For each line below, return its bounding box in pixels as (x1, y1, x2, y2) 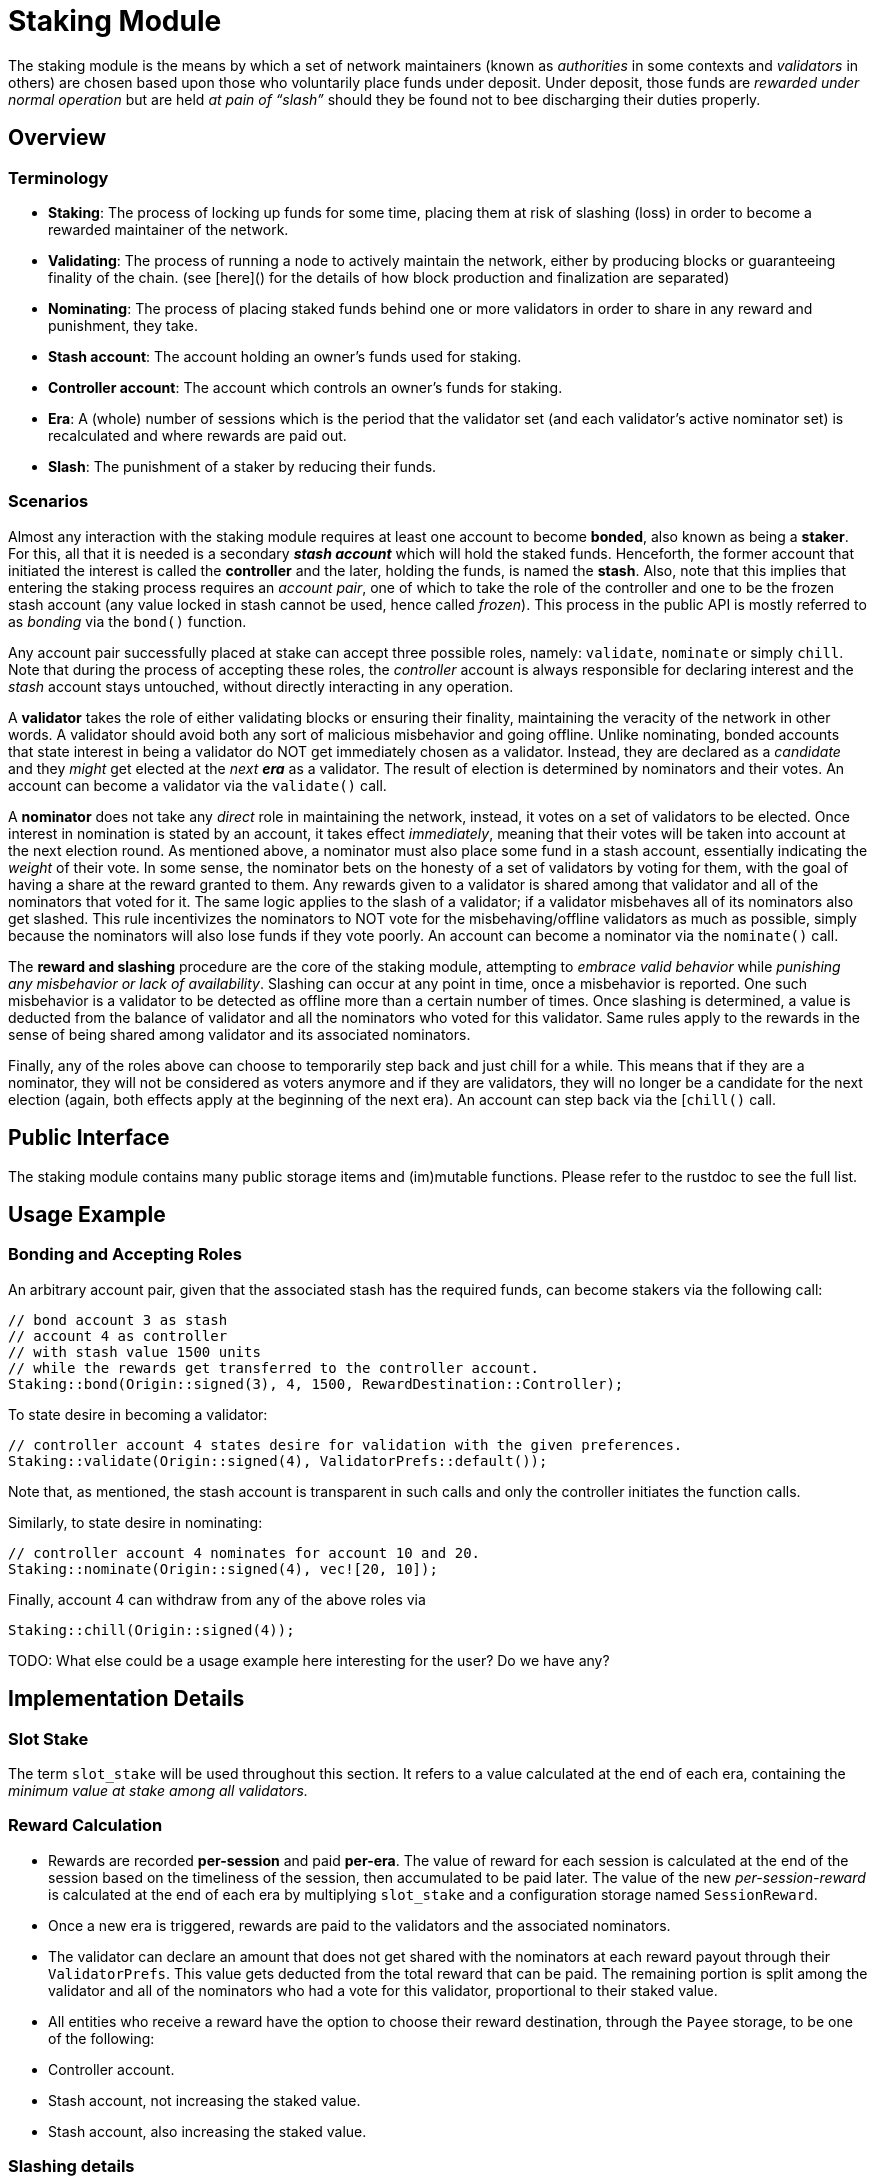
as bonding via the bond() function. (8, 612, 247, 630)
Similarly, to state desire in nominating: (8, 1513, 263, 1531)
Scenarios (8, 491, 89, 512)
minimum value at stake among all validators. (8, 1782, 308, 1799)
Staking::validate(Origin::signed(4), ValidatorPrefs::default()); (8, 1452, 548, 1469)
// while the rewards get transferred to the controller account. (8, 1359, 540, 1376)
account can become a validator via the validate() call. (8, 776, 387, 794)
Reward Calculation (8, 1815, 163, 1836)
